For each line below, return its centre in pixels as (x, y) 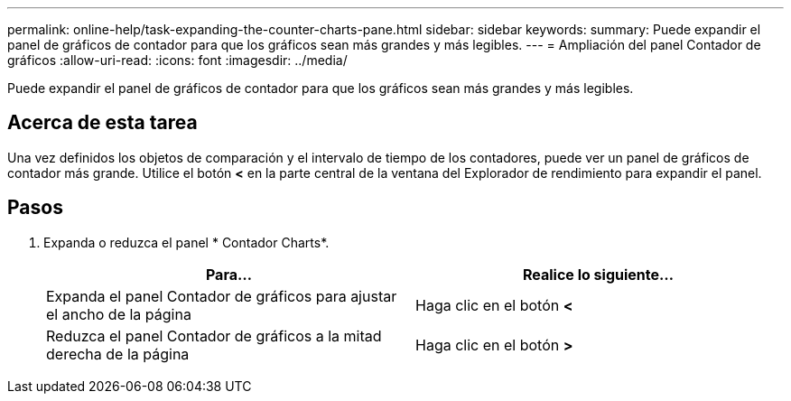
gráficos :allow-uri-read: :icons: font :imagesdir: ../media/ (177, 60)
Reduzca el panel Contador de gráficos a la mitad (214, 336)
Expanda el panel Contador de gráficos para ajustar (222, 296)
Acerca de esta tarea (102, 123)
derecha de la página (118, 354)
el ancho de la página (119, 314)
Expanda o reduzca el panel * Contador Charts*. (186, 242)
